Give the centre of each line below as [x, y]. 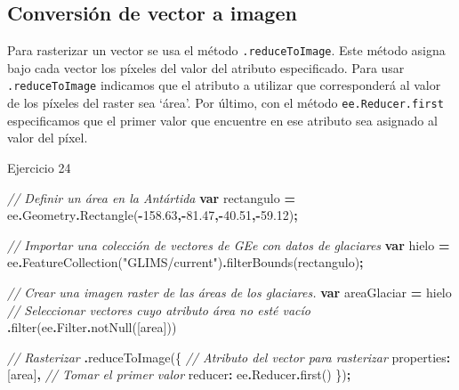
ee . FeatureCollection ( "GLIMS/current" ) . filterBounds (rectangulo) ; [185, 262]
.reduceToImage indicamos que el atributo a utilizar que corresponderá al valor [224, 85]
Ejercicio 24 [39, 167]
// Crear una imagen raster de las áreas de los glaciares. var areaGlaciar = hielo [229, 292]
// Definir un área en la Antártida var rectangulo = [151, 197]
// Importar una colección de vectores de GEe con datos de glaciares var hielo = [229, 244]
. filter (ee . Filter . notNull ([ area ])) [92, 327]
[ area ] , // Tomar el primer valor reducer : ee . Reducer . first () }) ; [179, 374]
